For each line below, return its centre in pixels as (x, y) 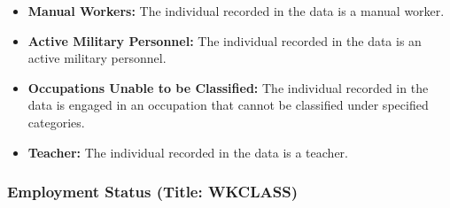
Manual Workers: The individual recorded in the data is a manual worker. (236, 11)
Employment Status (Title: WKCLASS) (152, 192)
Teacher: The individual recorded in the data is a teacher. (188, 152)
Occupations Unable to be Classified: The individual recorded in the (228, 87)
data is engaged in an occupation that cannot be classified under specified (228, 105)
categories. (56, 122)
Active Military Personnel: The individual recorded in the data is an (225, 40)
